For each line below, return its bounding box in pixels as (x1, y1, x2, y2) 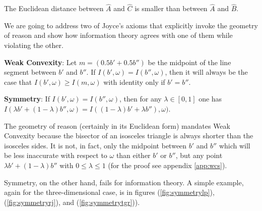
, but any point (175, 150, 223, 161)
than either (116, 150, 151, 161)
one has (199, 93, 222, 104)
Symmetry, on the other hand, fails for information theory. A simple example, (4, 177, 244, 187)
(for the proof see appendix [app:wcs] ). (108, 160, 227, 170)
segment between (4, 67, 56, 77)
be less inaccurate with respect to (4, 150, 107, 161)
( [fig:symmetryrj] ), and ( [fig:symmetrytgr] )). (4, 196, 140, 207)
